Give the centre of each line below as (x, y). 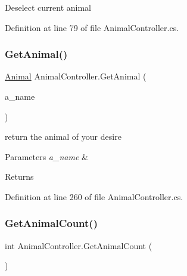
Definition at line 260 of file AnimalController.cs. (94, 196)
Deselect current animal (48, 7)
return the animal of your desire (63, 137)
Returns (19, 177)
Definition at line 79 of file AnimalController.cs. (92, 27)
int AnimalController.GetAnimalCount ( (79, 245)
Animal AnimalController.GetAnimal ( (76, 76)
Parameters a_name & (46, 156)
